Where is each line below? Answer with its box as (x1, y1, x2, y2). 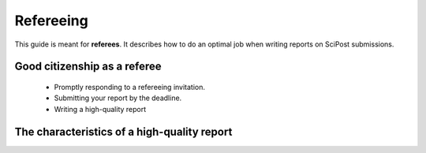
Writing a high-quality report (54, 104, 147, 114)
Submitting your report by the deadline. (54, 93, 182, 103)
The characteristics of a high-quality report (14, 125, 233, 138)
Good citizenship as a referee (14, 60, 162, 73)
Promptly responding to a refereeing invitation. (54, 82, 205, 91)
